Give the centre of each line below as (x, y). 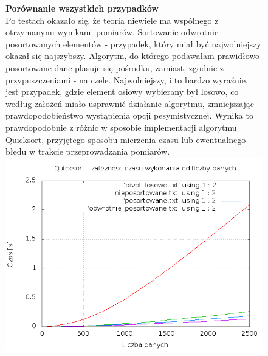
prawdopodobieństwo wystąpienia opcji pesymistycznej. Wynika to (129, 115)
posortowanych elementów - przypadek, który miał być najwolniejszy (133, 44)
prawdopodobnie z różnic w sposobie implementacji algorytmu (121, 127)
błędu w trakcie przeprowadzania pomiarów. (88, 151)
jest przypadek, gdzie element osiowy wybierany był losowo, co (122, 92)
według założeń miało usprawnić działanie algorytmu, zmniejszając (130, 103)
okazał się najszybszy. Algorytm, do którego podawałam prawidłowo (133, 56)
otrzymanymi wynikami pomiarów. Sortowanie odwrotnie (112, 32)
